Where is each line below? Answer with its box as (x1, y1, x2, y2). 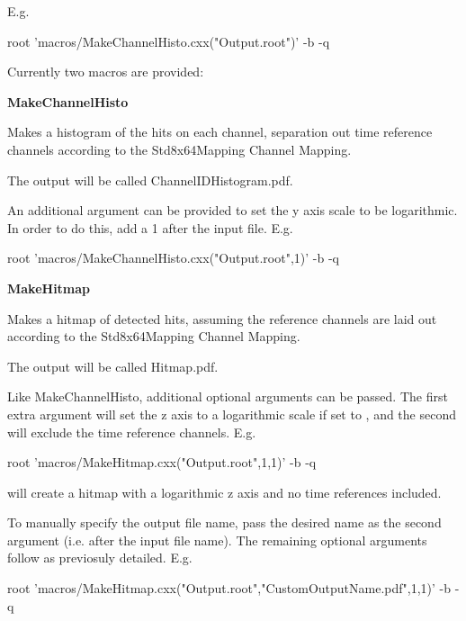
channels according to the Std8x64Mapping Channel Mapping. (7, 139, 352, 158)
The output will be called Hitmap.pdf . (7, 356, 219, 375)
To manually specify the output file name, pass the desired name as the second (7, 513, 442, 532)
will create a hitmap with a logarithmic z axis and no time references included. (7, 482, 442, 501)
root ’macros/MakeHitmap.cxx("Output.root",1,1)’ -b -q (7, 453, 317, 472)
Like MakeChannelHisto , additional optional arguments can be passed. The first (7, 387, 448, 406)
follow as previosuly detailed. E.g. (7, 548, 193, 567)
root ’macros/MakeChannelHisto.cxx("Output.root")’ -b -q (7, 31, 330, 50)
